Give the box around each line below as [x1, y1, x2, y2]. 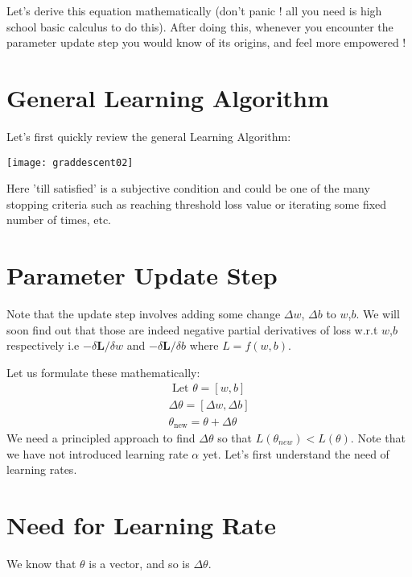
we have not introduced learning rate [6, 445, 188, 462]
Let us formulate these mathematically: [6, 363, 200, 380]
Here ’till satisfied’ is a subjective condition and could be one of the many [6, 180, 370, 197]
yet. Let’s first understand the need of [202, 445, 389, 462]
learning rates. [6, 461, 77, 478]
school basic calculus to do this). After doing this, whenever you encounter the [6, 18, 393, 35]
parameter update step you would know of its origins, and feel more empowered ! [6, 34, 406, 51]
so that [217, 429, 253, 446]
